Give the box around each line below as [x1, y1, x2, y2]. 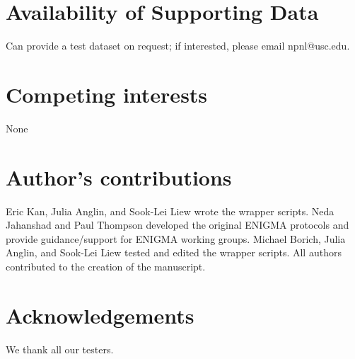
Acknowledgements [6, 300, 194, 329]
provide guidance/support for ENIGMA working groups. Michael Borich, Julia [6, 231, 346, 246]
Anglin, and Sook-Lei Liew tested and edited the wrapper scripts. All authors [6, 245, 342, 260]
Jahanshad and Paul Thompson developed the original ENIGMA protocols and [6, 217, 349, 232]
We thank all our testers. [6, 341, 114, 356]
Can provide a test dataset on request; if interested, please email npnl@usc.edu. [6, 38, 350, 53]
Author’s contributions [6, 162, 232, 191]
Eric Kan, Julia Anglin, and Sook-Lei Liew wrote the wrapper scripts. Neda [6, 203, 334, 218]
